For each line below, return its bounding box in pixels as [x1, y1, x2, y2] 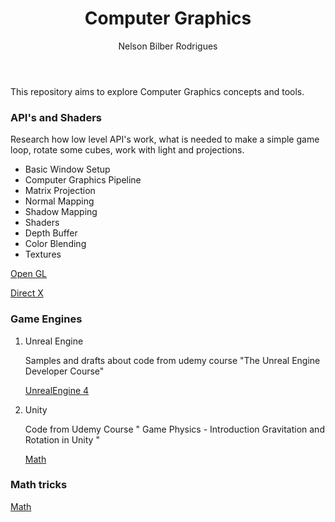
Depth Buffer [24, 227, 78, 239]
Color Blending [24, 238, 87, 250]
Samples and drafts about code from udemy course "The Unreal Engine [24, 354, 321, 366]
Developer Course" [24, 365, 105, 377]
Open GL [10, 268, 48, 280]
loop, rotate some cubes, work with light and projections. [10, 144, 245, 156]
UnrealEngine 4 [24, 384, 90, 396]
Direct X [10, 287, 44, 299]
